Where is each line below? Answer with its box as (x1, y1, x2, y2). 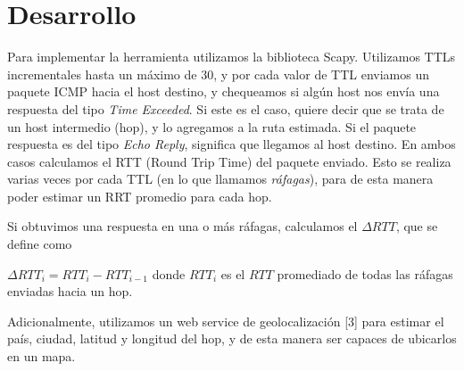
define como (7, 235, 72, 253)
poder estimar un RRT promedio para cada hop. (7, 186, 272, 205)
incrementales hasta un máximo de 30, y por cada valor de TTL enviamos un (7, 64, 430, 83)
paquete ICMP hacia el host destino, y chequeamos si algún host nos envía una (7, 82, 440, 101)
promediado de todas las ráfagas (277, 264, 453, 283)
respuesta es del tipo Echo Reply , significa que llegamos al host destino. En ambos (7, 135, 456, 153)
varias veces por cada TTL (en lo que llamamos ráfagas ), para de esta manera (7, 169, 434, 188)
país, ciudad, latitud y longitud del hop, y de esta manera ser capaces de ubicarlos (7, 329, 457, 348)
